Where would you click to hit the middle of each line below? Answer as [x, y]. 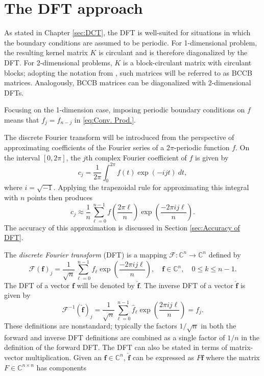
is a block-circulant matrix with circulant [187, 62]
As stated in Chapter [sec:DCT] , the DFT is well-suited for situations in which [127, 32]
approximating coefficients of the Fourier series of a [84, 147]
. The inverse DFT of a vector [186, 285]
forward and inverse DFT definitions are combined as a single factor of [115, 337]
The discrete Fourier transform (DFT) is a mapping [86, 254]
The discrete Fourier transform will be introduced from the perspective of [119, 137]
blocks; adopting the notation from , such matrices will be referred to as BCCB [128, 72]
